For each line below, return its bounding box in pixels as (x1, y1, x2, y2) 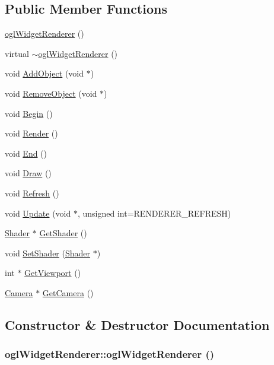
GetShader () (39, 227, 87, 239)
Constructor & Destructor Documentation (5, 315, 270, 334)
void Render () (5, 127, 58, 139)
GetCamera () (42, 286, 94, 299)
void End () (5, 147, 47, 159)
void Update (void (5, 207, 71, 219)
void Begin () (5, 107, 53, 119)
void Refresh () (5, 186, 59, 199)
